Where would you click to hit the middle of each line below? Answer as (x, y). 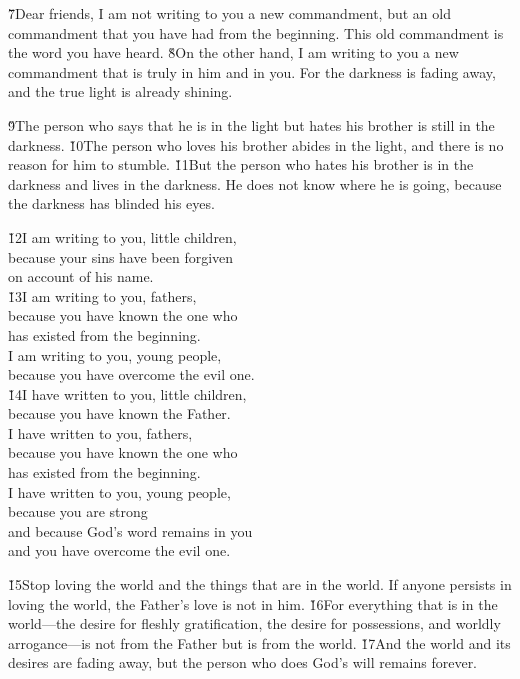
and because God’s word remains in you (130, 530)
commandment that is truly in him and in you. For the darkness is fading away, (252, 71)
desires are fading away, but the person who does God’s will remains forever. (243, 662)
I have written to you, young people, (119, 491)
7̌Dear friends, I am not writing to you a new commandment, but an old (229, 13)
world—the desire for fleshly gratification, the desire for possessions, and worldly (254, 623)
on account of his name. (81, 276)
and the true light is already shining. (120, 91)
